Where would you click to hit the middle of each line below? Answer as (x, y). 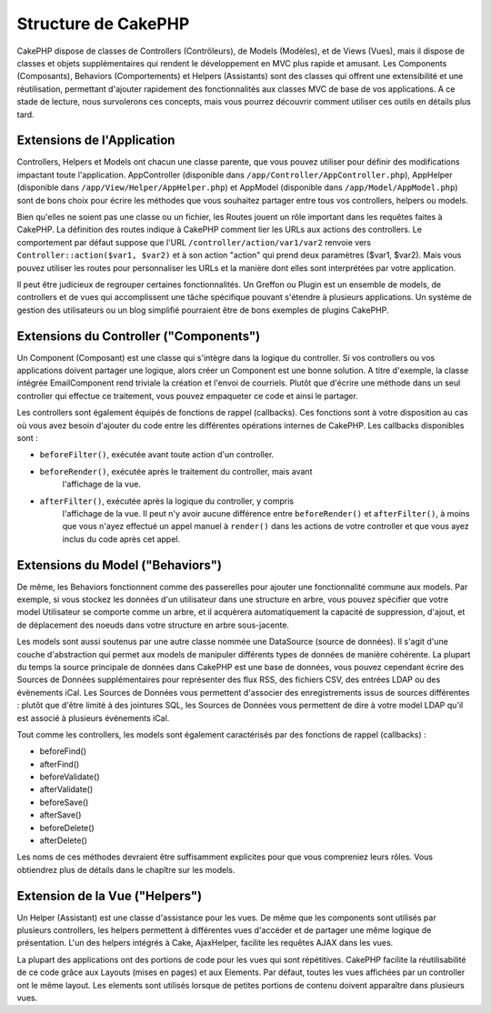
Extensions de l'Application (96, 140)
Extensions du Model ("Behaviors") (120, 565)
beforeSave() (64, 802)
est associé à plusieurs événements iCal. (93, 717)
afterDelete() (64, 840)
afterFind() (60, 764)
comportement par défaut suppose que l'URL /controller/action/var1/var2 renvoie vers (194, 242)
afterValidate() (66, 789)
